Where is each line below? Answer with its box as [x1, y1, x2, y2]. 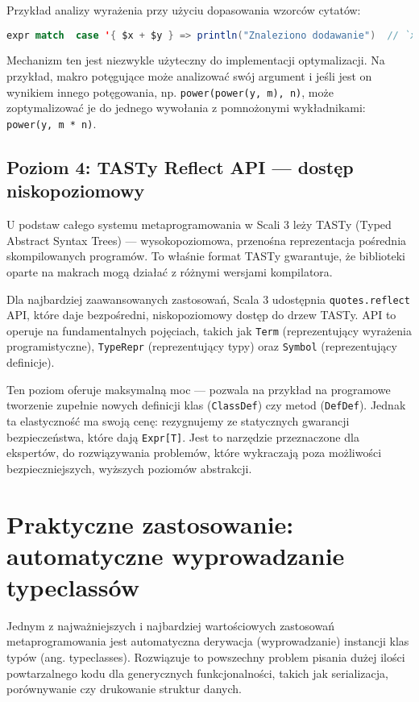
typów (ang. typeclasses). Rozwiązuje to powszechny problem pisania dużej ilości [6, 649, 405, 666]
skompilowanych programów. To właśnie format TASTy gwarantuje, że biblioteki [6, 247, 406, 264]
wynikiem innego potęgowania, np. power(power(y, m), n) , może [6, 83, 334, 100]
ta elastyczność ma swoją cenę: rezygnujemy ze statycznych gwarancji [6, 412, 350, 429]
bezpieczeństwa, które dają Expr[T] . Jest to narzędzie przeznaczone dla [6, 428, 359, 445]
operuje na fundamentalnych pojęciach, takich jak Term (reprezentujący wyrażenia [6, 322, 412, 339]
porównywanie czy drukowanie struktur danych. [6, 680, 242, 697]
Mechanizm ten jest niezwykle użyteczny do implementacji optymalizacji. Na [6, 52, 385, 69]
